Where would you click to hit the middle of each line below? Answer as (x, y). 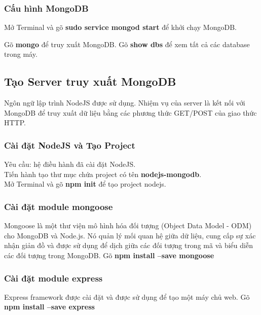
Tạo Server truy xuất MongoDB (90, 81)
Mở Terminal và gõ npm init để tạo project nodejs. (85, 184)
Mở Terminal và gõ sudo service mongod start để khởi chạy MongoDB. (120, 27)
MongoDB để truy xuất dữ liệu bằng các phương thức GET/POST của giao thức (130, 112)
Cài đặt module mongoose (59, 206)
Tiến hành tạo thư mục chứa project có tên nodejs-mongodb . (103, 174)
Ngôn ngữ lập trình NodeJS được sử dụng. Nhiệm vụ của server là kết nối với (125, 103)
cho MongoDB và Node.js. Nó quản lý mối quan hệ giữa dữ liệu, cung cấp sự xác (130, 235)
